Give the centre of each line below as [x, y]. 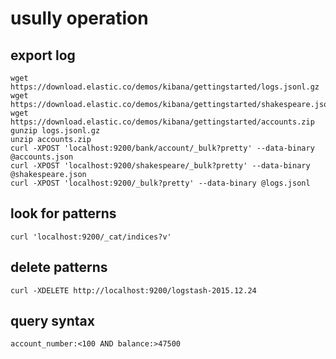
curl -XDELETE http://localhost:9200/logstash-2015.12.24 [133, 290]
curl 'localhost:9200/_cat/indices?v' [91, 237]
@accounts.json [42, 157]
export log [43, 55]
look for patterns [63, 213]
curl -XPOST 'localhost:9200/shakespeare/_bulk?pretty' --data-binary [160, 166]
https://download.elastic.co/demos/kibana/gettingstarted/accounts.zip [162, 122]
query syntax [52, 321]
